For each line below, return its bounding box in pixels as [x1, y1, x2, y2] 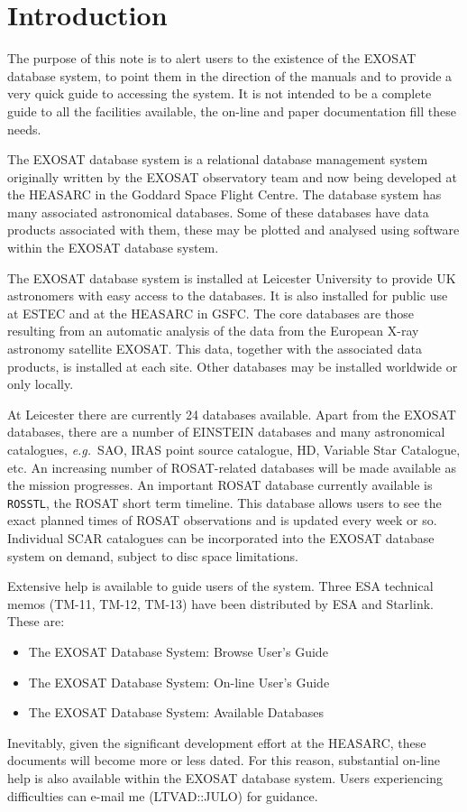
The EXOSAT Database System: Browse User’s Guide [28, 642, 328, 660]
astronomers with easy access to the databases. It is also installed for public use [7, 286, 448, 305]
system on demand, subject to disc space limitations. [7, 546, 298, 565]
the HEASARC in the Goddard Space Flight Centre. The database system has [7, 185, 442, 204]
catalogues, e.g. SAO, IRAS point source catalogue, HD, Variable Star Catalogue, [7, 440, 461, 458]
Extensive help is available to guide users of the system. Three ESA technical [7, 577, 434, 595]
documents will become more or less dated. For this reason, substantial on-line [7, 751, 440, 770]
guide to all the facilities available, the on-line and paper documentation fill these [7, 101, 456, 120]
